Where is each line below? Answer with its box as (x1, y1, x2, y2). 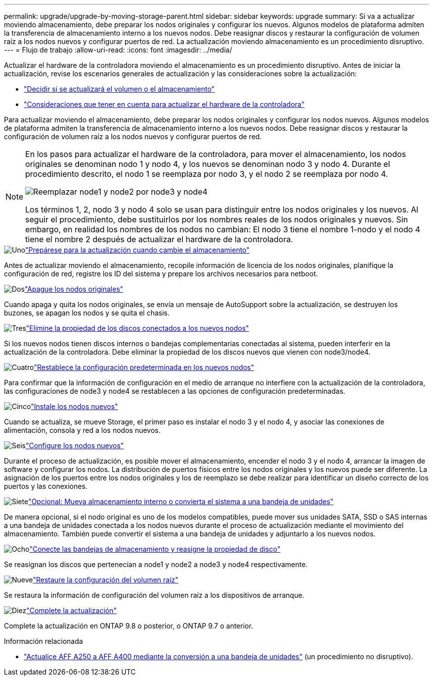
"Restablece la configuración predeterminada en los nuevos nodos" (34, 363, 254, 371)
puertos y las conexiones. (4, 482, 87, 490)
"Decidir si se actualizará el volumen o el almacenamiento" (24, 85, 215, 93)
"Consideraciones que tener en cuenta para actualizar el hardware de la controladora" (24, 100, 305, 108)
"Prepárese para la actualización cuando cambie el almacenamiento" (25, 246, 250, 254)
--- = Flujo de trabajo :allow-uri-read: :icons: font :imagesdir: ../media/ (4, 46, 232, 54)
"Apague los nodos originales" (24, 285, 124, 293)
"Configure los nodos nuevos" (25, 441, 124, 450)
